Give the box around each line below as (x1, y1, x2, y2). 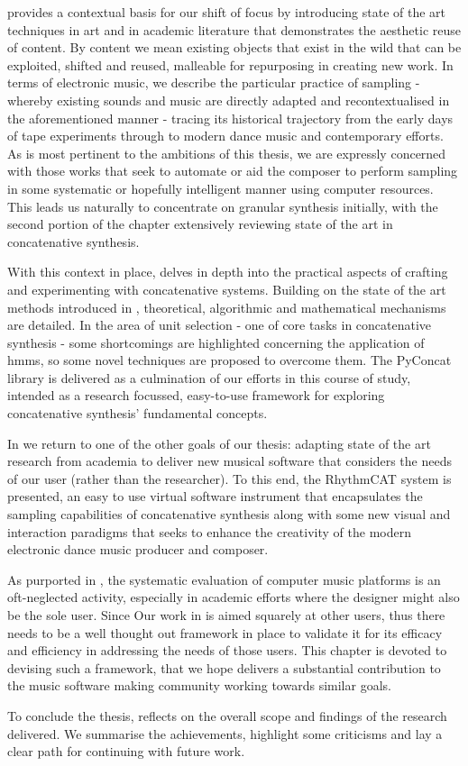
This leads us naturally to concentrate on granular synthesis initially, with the (7, 196, 438, 215)
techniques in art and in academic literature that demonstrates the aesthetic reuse (7, 20, 461, 39)
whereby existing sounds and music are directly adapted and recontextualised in (7, 90, 450, 109)
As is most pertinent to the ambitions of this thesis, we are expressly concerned (7, 143, 446, 162)
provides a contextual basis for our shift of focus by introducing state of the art (7, 3, 446, 21)
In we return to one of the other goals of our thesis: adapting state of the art (7, 433, 431, 452)
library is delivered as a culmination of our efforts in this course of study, (7, 368, 411, 387)
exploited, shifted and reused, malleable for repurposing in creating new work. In (7, 55, 454, 74)
